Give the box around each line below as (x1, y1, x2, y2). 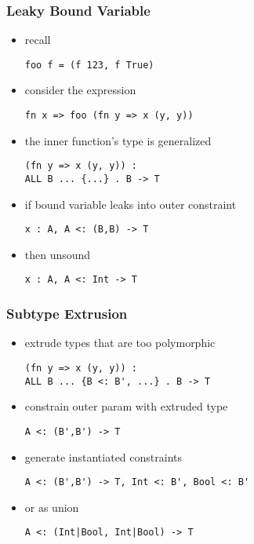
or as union (24, 498, 79, 515)
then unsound (24, 246, 91, 262)
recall (24, 31, 51, 48)
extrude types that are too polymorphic (24, 334, 216, 351)
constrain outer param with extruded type (24, 398, 228, 414)
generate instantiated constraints (24, 448, 182, 465)
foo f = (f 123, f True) (24, 59, 154, 71)
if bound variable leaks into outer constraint (24, 195, 237, 212)
